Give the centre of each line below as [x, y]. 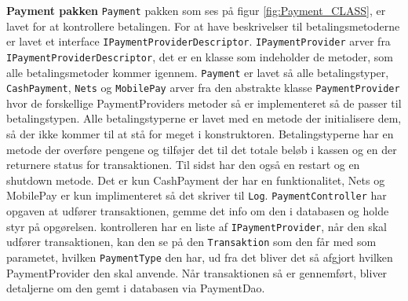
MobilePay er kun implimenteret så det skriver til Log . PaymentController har [197, 195]
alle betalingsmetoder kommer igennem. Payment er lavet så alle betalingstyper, [198, 72]
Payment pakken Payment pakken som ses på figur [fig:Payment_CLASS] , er [196, 10]
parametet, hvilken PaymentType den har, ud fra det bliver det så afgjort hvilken [200, 257]
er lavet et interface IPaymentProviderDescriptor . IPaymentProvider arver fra [199, 41]
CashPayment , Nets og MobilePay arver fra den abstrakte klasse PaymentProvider [203, 88]
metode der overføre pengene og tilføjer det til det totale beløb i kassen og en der [202, 149]
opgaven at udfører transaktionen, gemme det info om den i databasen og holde [198, 211]
